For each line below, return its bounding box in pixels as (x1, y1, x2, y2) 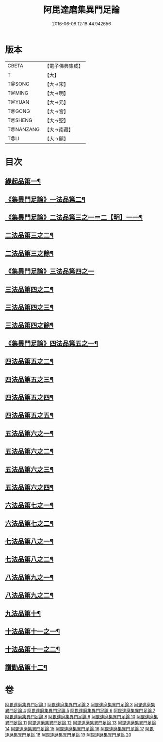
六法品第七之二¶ (5, 519, 54, 528)
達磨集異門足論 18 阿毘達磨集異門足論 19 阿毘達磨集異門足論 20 (5, 732, 131, 738)
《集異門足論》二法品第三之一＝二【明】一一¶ (5, 213, 143, 222)
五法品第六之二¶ (5, 447, 54, 456)
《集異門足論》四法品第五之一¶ (5, 339, 98, 347)
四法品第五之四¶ (5, 393, 54, 402)
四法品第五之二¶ (5, 357, 54, 366)
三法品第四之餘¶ (5, 321, 54, 330)
